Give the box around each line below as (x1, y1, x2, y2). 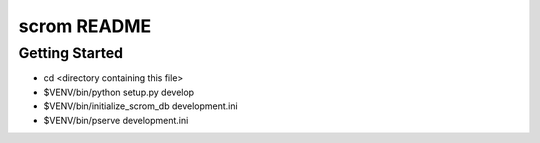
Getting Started (18, 44, 124, 62)
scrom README (18, 15, 152, 37)
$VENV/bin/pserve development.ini (43, 114, 189, 126)
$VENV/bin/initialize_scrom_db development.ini (43, 100, 239, 112)
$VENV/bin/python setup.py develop (43, 86, 195, 98)
